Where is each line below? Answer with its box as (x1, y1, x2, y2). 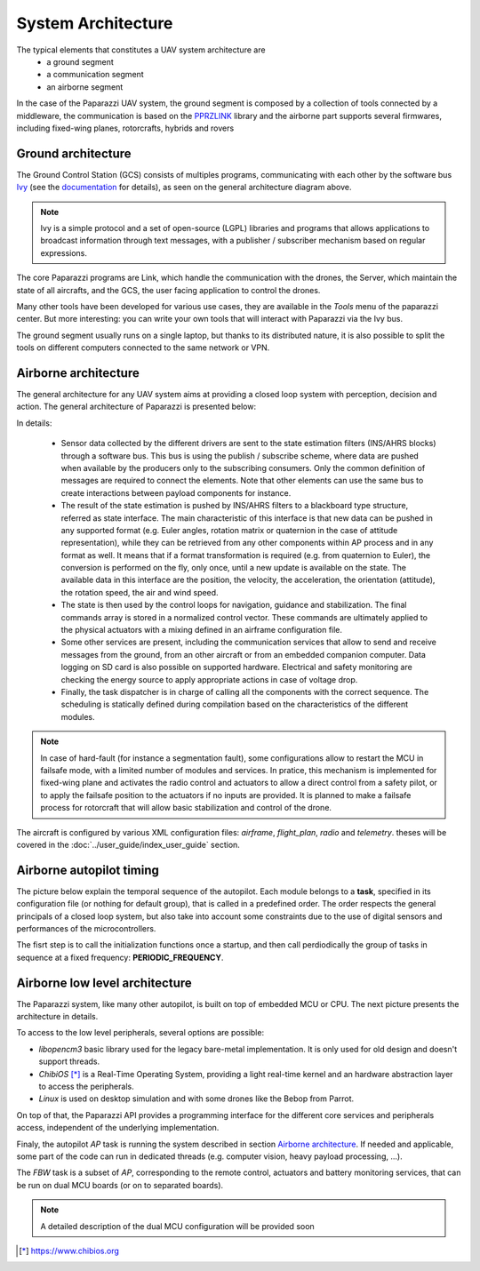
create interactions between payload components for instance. (60, 487, 292, 498)
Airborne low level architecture (16, 975, 193, 990)
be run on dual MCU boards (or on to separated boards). (16, 1179, 224, 1190)
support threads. (38, 1056, 100, 1067)
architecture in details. (16, 1011, 99, 1022)
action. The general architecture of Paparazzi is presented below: (16, 401, 257, 412)
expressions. (40, 247, 88, 258)
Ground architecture (16, 146, 132, 161)
